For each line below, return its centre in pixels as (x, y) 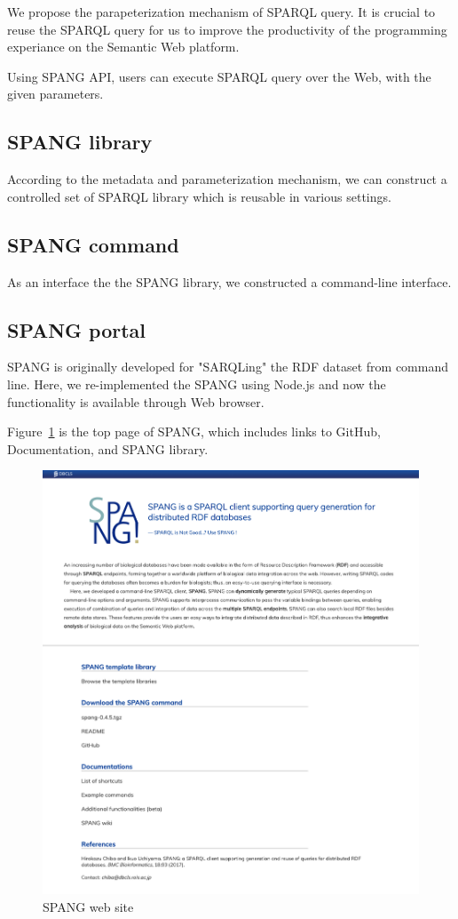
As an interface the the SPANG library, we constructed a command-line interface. (229, 281)
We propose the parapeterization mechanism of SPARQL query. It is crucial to (221, 12)
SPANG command (93, 244)
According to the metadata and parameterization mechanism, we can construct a (227, 179)
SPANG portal (77, 329)
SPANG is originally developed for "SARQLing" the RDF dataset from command (228, 367)
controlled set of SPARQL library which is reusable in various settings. (199, 196)
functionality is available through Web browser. (136, 401)
